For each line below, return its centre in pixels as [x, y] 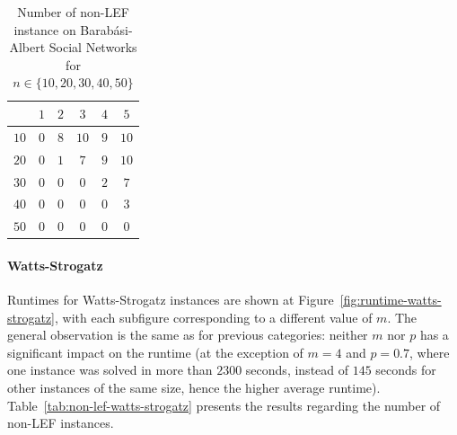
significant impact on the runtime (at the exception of [155, 352]
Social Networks [93, 47]
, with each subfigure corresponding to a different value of [214, 317]
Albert [27, 47]
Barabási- [106, 29]
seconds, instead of [297, 370]
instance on [45, 29]
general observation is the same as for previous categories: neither [188, 335]
